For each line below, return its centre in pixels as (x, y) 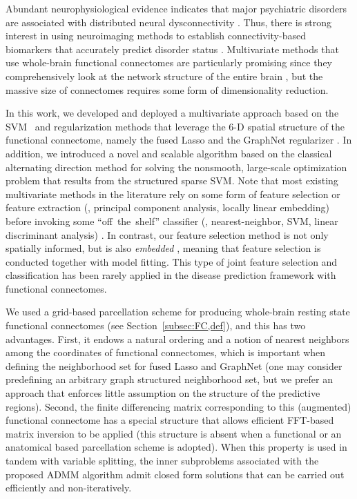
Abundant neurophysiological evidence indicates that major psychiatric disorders (176, 8)
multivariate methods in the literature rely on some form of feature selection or (173, 194)
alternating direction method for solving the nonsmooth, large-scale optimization (176, 167)
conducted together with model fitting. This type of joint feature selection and (172, 261)
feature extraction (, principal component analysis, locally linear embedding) (167, 207)
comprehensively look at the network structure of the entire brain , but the (164, 76)
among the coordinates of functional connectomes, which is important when (166, 352)
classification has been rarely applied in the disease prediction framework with (171, 275)
